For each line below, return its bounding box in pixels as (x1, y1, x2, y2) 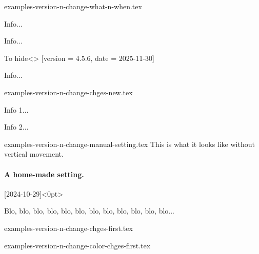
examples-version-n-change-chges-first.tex (4, 222, 133, 233)
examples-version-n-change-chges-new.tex (4, 87, 133, 97)
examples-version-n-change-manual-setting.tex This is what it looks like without (4, 138, 255, 149)
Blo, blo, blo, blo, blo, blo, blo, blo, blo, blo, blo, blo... (4, 205, 175, 216)
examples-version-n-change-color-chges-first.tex (4, 240, 151, 250)
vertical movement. (4, 149, 64, 159)
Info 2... (4, 121, 29, 132)
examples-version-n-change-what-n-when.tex (4, 1, 142, 11)
